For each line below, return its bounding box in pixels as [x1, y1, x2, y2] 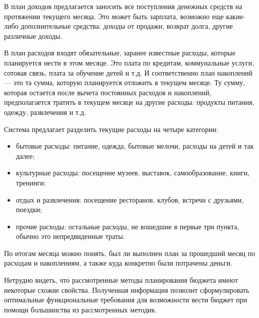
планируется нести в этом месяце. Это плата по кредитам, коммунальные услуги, [4, 57, 254, 68]
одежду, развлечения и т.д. [4, 106, 86, 117]
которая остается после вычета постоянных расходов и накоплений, [4, 87, 212, 97]
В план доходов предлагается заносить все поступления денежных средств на [4, 1, 242, 11]
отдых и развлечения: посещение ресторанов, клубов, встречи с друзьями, [16, 194, 244, 205]
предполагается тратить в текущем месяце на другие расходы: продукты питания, [4, 97, 254, 107]
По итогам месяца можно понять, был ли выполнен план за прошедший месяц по [4, 247, 255, 258]
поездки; [16, 204, 42, 215]
